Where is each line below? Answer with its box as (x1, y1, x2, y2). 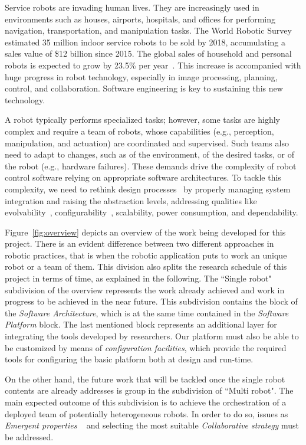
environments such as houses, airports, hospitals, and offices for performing (5, 12, 276, 25)
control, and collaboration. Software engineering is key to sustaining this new (5, 82, 283, 94)
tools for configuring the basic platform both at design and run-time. (5, 353, 254, 365)
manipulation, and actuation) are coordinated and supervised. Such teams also (5, 136, 289, 149)
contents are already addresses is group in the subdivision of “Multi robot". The (5, 384, 294, 397)
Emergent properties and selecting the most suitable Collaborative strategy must (5, 419, 300, 431)
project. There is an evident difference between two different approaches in (5, 237, 274, 250)
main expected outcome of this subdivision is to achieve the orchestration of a (5, 396, 287, 408)
